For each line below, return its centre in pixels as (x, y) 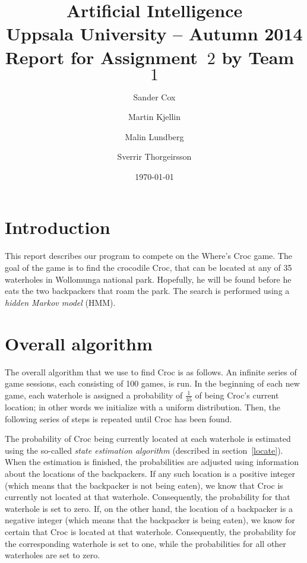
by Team (258, 57)
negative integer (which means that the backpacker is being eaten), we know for (150, 520)
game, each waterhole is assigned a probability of (94, 395)
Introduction (58, 227)
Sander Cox (154, 97)
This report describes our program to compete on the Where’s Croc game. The (148, 256)
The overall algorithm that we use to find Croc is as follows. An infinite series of (151, 371)
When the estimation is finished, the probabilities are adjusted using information (152, 462)
